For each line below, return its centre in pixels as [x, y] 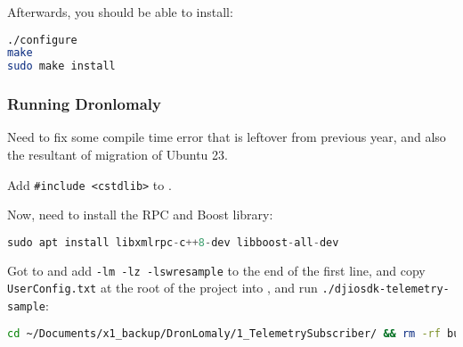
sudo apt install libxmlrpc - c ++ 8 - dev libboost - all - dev [173, 242]
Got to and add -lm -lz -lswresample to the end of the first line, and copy [216, 270]
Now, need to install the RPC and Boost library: [140, 215]
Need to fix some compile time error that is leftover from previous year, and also [227, 137]
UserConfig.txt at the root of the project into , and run [162, 288]
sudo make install [61, 66]
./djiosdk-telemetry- [386, 289]
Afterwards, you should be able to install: [120, 12]
